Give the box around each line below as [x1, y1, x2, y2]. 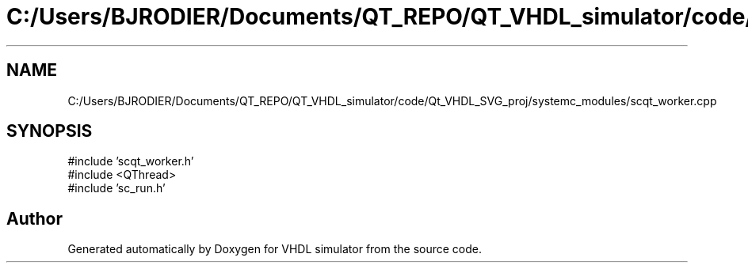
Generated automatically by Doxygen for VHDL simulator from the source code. [67, 242, 483, 256]
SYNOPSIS [6, 121, 93, 142]
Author [6, 208, 63, 229]
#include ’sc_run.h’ [67, 181, 166, 195]
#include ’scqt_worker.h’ [67, 154, 194, 169]
